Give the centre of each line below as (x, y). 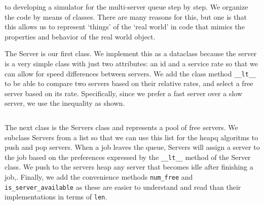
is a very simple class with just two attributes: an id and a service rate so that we (131, 63)
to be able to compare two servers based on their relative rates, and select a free (129, 83)
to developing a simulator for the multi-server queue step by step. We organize (126, 7)
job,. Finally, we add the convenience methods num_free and (99, 177)
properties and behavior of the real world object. (80, 36)
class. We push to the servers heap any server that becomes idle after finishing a (129, 167)
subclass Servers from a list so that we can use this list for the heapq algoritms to (131, 137)
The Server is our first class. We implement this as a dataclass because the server (131, 53)
